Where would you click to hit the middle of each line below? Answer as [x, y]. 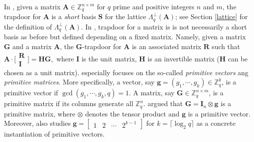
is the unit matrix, [109, 58]
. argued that [163, 103]
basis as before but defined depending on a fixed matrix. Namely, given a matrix [125, 37]
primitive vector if [31, 93]
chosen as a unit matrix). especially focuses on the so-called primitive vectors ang [126, 72]
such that [226, 46]
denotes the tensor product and [132, 113]
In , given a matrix [32, 6]
